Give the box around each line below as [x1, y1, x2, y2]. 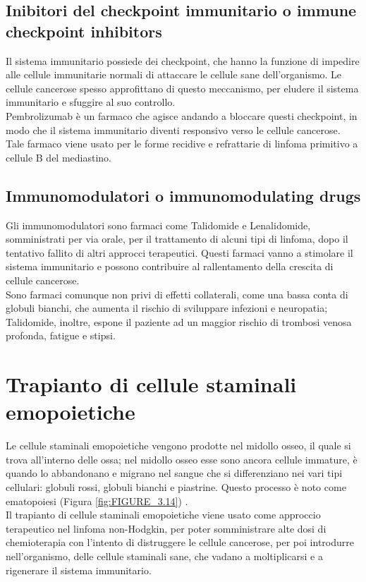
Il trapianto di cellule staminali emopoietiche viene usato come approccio [6, 507, 321, 522]
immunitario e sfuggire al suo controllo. [6, 95, 176, 109]
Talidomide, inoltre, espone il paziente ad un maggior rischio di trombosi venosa [6, 314, 352, 329]
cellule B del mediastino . [6, 150, 111, 164]
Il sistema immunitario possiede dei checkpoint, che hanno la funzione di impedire [6, 53, 360, 68]
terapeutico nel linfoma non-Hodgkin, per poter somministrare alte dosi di [6, 521, 327, 535]
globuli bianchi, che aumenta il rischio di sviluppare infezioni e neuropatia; [6, 301, 328, 315]
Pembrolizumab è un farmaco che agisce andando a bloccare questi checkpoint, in [6, 108, 358, 123]
